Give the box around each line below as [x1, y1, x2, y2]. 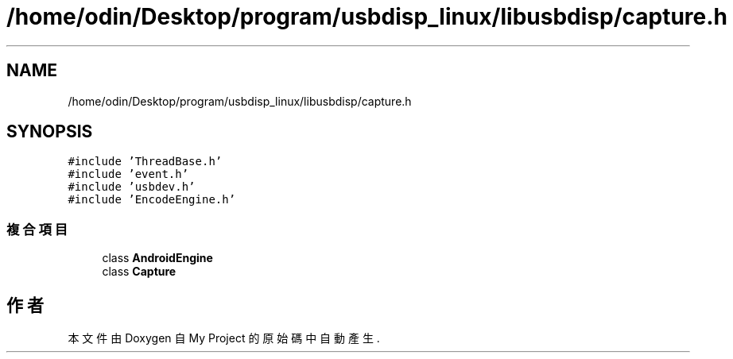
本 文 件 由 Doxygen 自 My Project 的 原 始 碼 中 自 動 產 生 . [68, 331, 380, 345]
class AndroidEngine [102, 251, 213, 265]
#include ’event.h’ [68, 168, 189, 181]
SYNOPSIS [6, 122, 93, 142]
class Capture [102, 264, 176, 279]
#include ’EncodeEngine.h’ [68, 193, 236, 207]
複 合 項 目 [6, 221, 68, 237]
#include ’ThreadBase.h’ [68, 155, 223, 168]
